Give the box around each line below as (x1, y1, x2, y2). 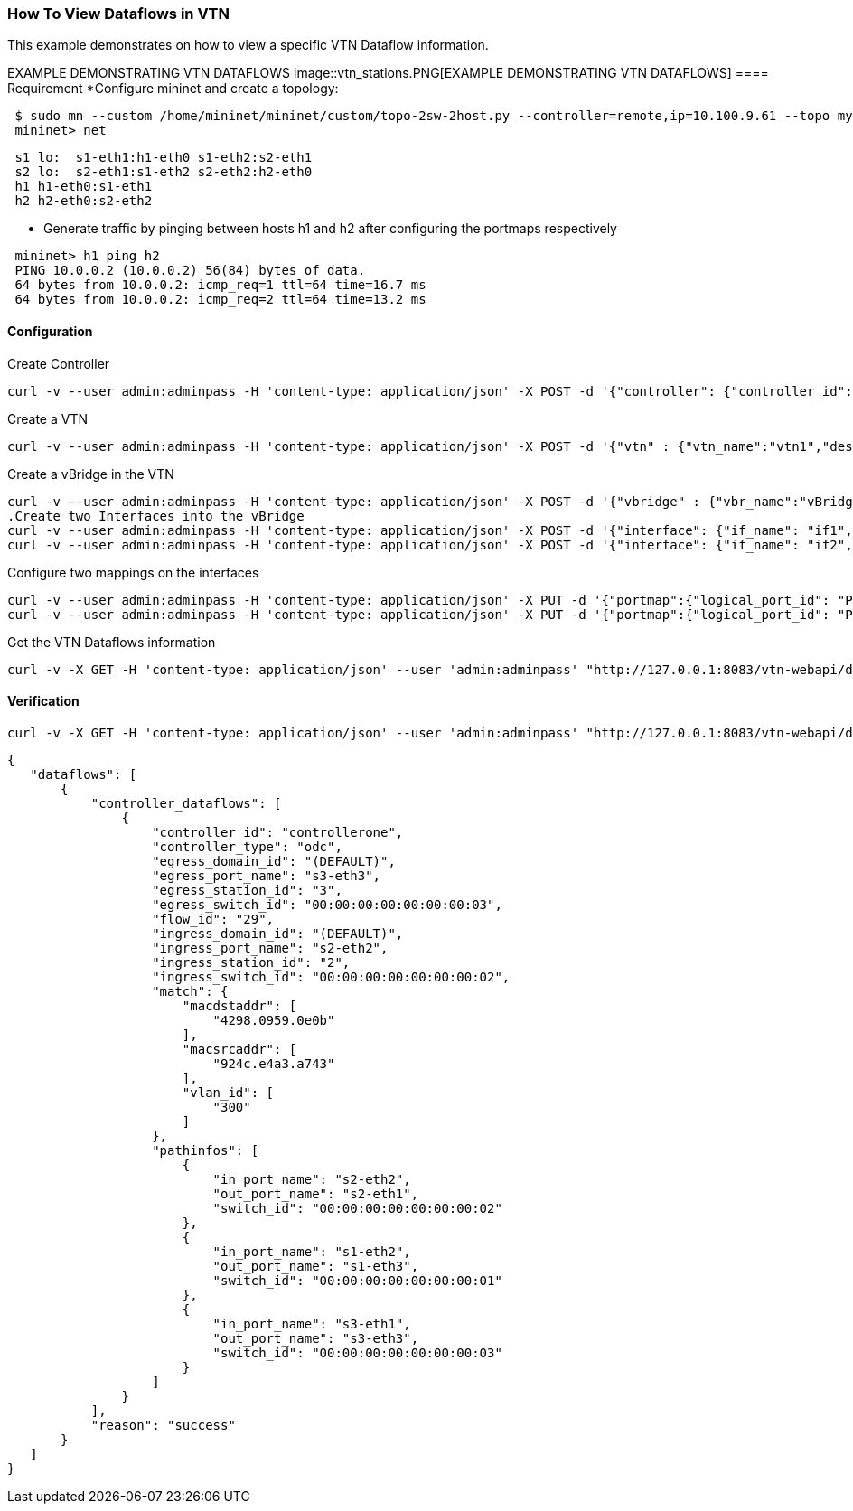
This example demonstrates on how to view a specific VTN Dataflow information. (7, 37, 489, 53)
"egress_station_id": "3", (152, 882, 342, 897)
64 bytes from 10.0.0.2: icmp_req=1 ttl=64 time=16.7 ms (14, 277, 426, 293)
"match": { (152, 983, 229, 999)
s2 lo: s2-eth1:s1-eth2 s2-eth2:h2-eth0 (14, 164, 313, 180)
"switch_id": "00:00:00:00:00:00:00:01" (212, 1272, 502, 1288)
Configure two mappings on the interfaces (7, 564, 259, 580)
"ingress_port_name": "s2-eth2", (152, 940, 389, 955)
